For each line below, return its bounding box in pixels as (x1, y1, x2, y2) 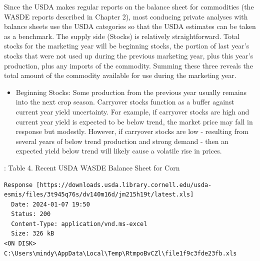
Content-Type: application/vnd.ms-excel (11, 220, 147, 227)
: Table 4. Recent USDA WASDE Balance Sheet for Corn (4, 162, 180, 172)
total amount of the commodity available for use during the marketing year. (4, 70, 236, 80)
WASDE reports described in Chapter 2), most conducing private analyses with (4, 11, 248, 21)
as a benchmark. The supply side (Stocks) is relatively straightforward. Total (4, 30, 240, 41)
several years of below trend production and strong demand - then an (15, 135, 228, 146)
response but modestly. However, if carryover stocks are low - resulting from (15, 126, 248, 136)
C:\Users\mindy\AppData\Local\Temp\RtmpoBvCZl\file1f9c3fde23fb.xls (4, 249, 237, 257)
